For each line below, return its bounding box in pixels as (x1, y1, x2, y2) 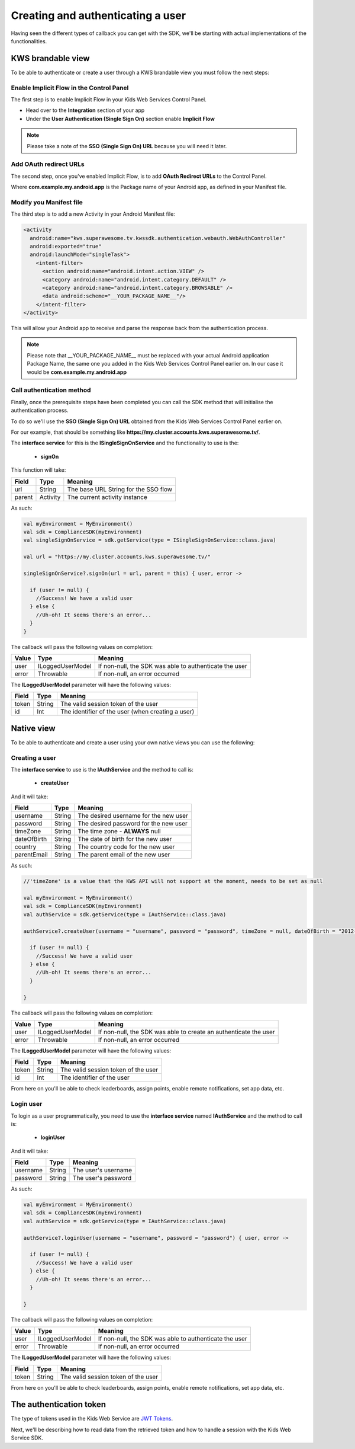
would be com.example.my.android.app (27, 368, 127, 376)
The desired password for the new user (78, 820, 188, 828)
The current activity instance (67, 492, 147, 501)
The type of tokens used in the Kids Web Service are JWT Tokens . (11, 1415, 173, 1422)
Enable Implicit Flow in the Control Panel (11, 84, 129, 92)
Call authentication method (11, 386, 91, 394)
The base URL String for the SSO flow (67, 485, 173, 493)
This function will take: (11, 466, 66, 474)
